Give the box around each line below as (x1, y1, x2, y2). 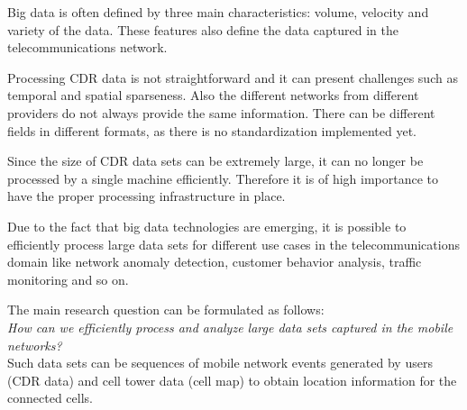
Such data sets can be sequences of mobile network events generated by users (7, 353, 433, 372)
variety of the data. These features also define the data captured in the (7, 20, 398, 39)
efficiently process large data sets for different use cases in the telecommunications (7, 234, 460, 253)
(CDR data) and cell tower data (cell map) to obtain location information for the (7, 370, 457, 389)
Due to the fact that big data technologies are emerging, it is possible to (7, 216, 407, 235)
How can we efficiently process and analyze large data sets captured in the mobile (7, 317, 453, 336)
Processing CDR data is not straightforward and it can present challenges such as (7, 68, 458, 87)
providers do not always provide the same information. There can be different (7, 103, 435, 122)
